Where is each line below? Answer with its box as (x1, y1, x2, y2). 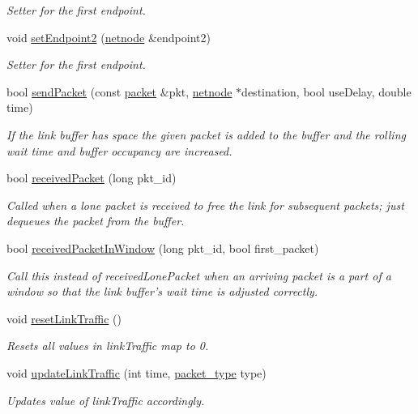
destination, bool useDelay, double (241, 83, 412, 100)
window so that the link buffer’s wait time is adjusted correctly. (6, 283, 318, 300)
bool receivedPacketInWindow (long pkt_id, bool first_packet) (6, 239, 319, 256)
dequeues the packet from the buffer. (6, 212, 185, 229)
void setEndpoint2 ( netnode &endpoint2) (6, 28, 211, 45)
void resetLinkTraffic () (6, 309, 122, 327)
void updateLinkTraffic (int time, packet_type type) (6, 364, 267, 381)
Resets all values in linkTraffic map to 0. (6, 337, 209, 354)
